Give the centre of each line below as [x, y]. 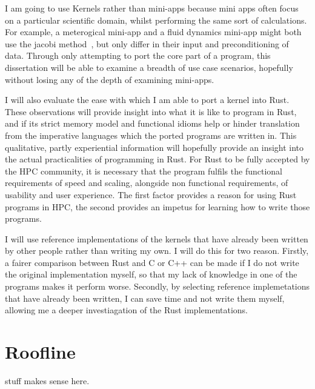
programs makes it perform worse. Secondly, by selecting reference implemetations [157, 286]
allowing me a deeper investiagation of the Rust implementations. [127, 310]
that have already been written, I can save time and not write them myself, [145, 298]
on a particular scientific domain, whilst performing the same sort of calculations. [156, 20]
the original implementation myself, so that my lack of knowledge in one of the [151, 274]
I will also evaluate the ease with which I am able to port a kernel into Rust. [147, 100]
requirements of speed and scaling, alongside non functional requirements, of [147, 183]
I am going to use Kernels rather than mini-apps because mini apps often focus [152, 8]
